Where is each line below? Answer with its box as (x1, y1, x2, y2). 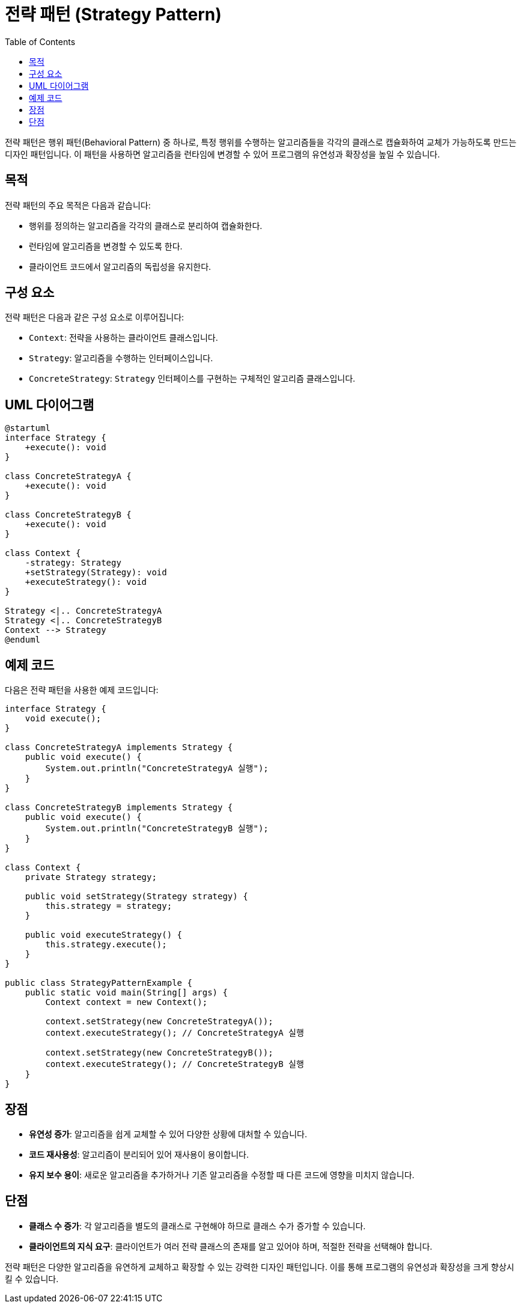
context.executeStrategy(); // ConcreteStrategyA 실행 (45, 1028, 304, 1038)
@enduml (5, 635, 41, 645)
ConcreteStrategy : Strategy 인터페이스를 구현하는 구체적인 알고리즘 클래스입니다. (29, 373, 356, 384)
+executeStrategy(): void (25, 577, 147, 587)
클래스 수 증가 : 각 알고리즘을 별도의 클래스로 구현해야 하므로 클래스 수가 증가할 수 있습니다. (29, 1220, 366, 1231)
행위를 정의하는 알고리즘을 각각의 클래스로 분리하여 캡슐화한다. (29, 220, 263, 231)
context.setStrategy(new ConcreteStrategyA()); (45, 1016, 273, 1027)
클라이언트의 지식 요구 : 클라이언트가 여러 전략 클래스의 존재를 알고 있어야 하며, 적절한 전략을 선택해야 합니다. (29, 1241, 433, 1251)
